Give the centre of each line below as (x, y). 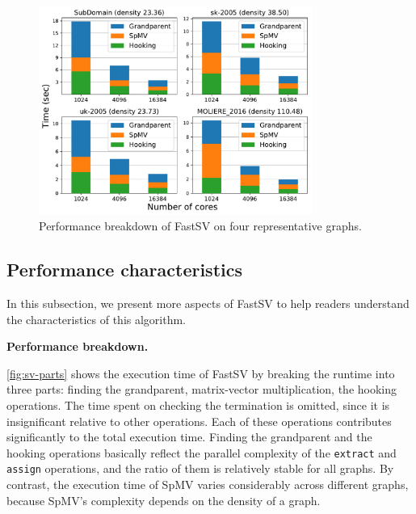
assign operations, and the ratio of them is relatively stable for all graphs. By (200, 468)
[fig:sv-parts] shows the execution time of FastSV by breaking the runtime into (201, 373)
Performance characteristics (125, 270)
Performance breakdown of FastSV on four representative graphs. (200, 226)
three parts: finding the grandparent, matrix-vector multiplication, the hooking (202, 389)
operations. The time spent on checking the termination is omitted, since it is (198, 405)
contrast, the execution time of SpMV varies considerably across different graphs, (208, 485)
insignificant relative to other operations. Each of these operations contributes (199, 421)
